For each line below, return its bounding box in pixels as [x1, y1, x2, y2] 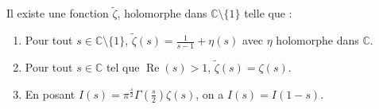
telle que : [244, 5, 292, 21]
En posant [25, 85, 75, 102]
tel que [106, 59, 140, 76]
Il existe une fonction [6, 5, 109, 21]
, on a [195, 85, 224, 102]
